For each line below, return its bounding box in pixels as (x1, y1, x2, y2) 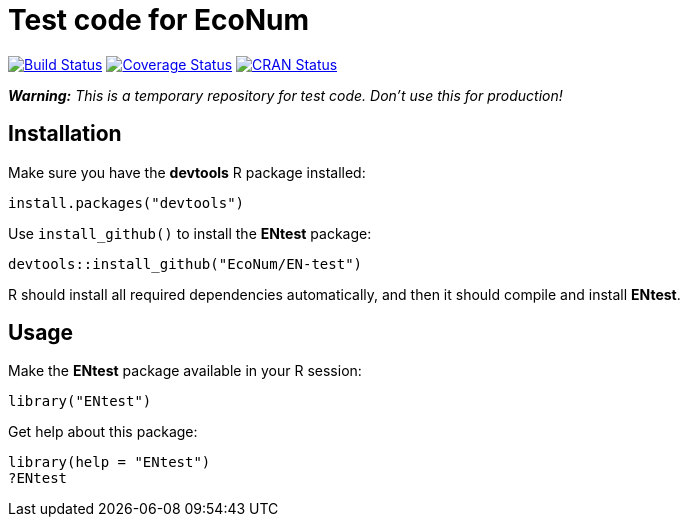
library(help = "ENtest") (8, 454, 211, 471)
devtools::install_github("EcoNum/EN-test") (8, 255, 363, 272)
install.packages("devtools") (8, 194, 245, 211)
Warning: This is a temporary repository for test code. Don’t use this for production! (8, 86, 563, 104)
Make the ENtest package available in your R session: (8, 362, 362, 380)
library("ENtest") (8, 393, 152, 410)
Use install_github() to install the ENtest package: (8, 224, 372, 242)
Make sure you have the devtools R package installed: (8, 163, 366, 181)
